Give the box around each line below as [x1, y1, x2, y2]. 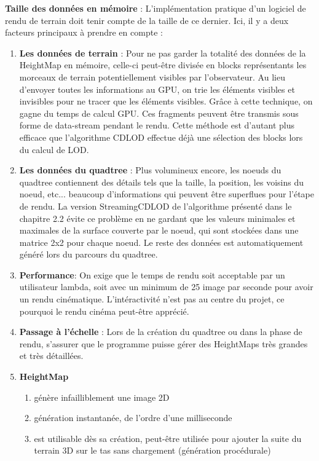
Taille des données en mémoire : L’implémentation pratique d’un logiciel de [5, 2, 306, 14]
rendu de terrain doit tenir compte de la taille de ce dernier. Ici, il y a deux [5, 14, 289, 26]
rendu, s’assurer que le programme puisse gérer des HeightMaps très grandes [19, 337, 308, 350]
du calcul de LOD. [19, 143, 89, 156]
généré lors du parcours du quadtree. [19, 248, 158, 261]
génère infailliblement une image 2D [34, 390, 170, 403]
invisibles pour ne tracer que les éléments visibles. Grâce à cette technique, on [19, 95, 313, 108]
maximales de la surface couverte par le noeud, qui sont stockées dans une [19, 224, 299, 237]
